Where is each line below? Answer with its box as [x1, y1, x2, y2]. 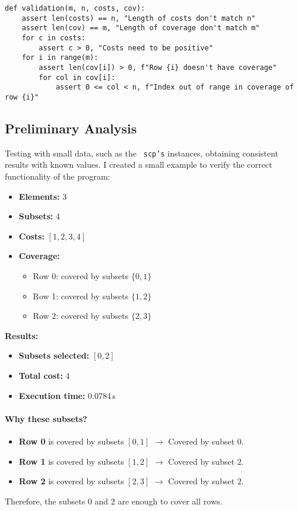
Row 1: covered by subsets [33, 289, 129, 302]
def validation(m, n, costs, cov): [5, 4, 145, 12]
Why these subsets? [5, 412, 87, 424]
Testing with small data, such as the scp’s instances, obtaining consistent [5, 146, 278, 159]
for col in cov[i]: [39, 73, 116, 82]
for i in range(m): [21, 53, 99, 62]
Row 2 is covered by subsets [18, 475, 124, 487]
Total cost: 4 [18, 369, 70, 381]
